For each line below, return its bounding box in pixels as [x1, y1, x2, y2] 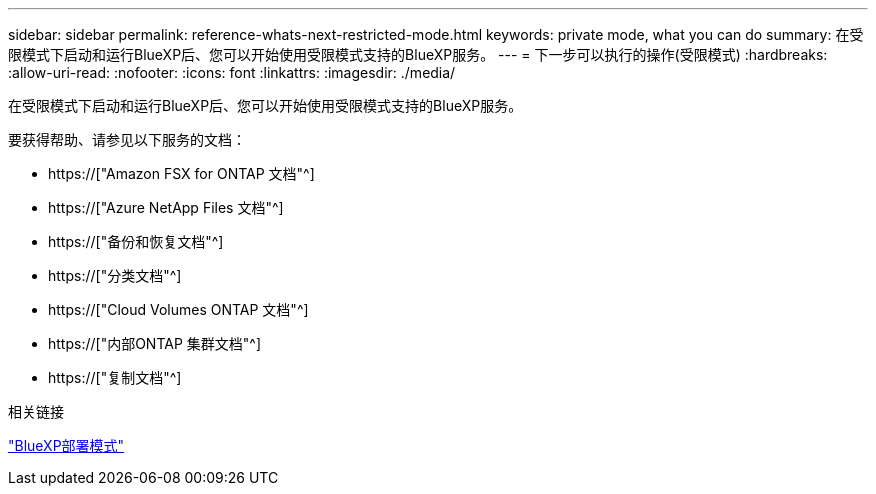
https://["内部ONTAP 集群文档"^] [48, 335, 262, 352]
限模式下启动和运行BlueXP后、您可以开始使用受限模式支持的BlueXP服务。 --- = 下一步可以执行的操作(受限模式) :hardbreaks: [8, 46, 828, 63]
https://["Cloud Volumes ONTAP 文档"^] [48, 301, 309, 318]
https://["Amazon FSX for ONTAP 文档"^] [48, 165, 315, 182]
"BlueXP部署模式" [8, 437, 125, 454]
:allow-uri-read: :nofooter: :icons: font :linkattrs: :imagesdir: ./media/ [8, 64, 456, 81]
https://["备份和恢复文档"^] [48, 233, 224, 250]
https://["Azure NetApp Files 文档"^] [48, 199, 284, 216]
